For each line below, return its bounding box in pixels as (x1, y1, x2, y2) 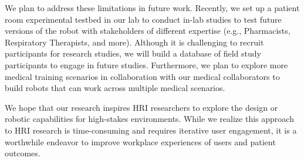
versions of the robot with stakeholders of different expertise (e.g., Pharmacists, (5, 24, 291, 37)
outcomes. (5, 147, 40, 159)
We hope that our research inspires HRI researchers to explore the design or (5, 101, 278, 113)
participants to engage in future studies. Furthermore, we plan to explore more (5, 58, 288, 71)
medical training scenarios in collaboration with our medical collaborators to (5, 70, 280, 82)
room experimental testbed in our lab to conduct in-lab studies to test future (5, 13, 282, 25)
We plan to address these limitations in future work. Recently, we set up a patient (5, 2, 300, 13)
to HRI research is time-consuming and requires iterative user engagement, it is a (5, 124, 297, 136)
